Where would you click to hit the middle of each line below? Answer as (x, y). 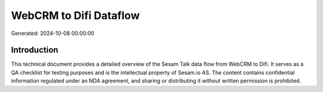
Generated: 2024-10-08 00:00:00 (53, 33)
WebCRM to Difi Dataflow (75, 15)
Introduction (35, 50)
